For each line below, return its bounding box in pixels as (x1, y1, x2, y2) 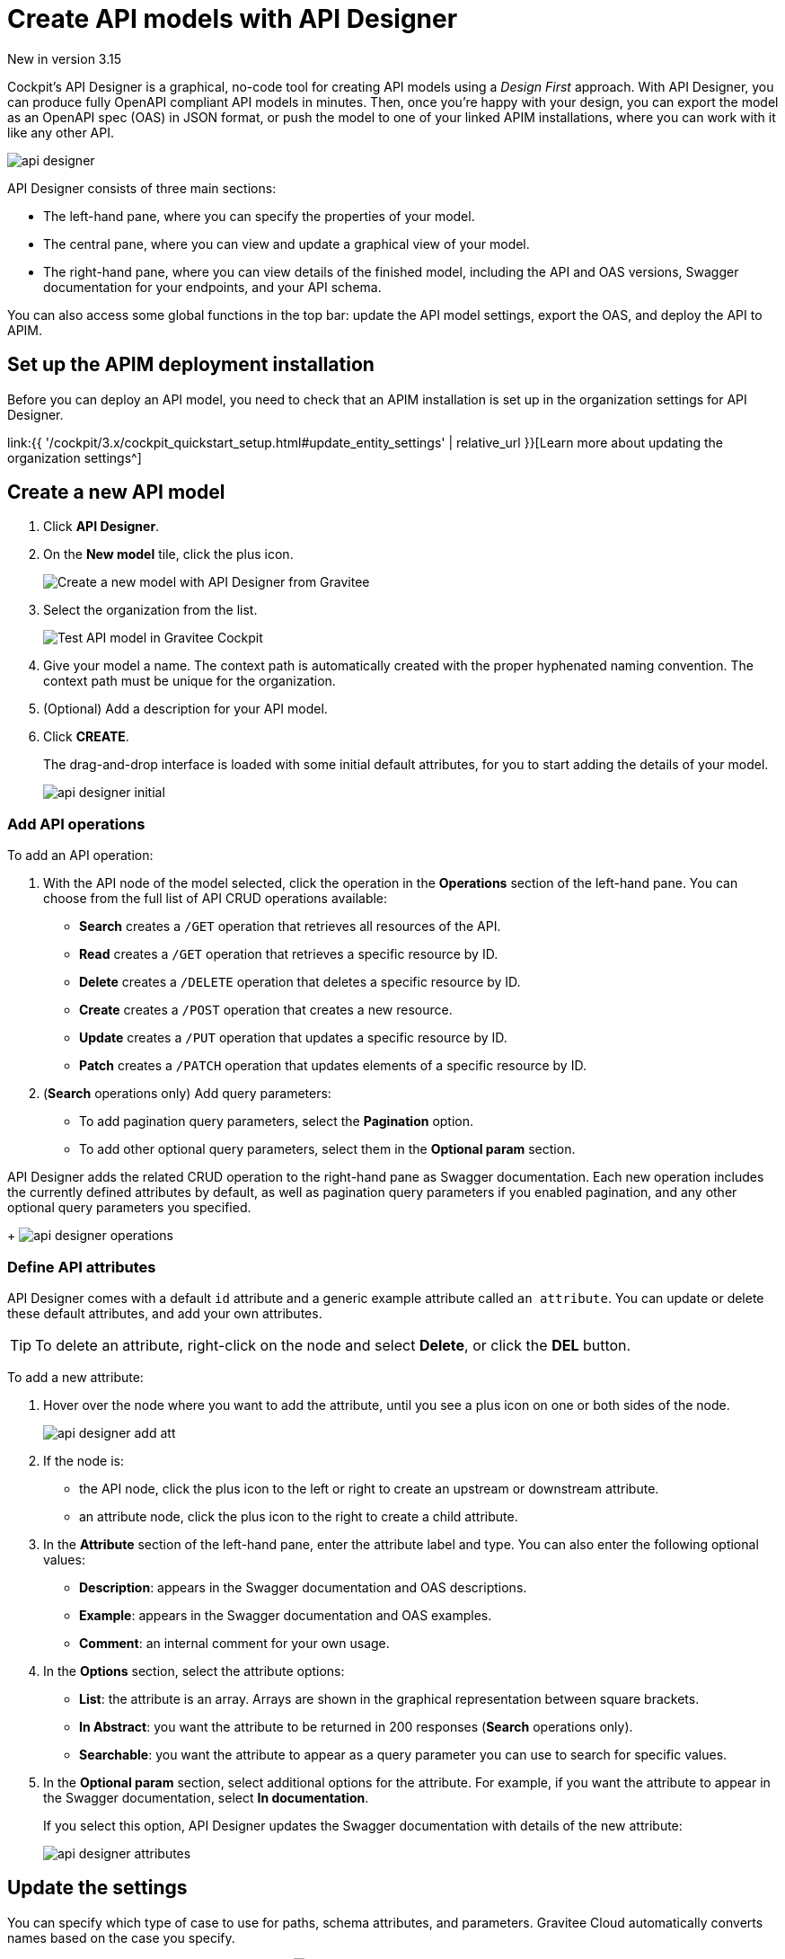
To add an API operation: (7, 847, 154, 864)
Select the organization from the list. (43, 602, 258, 618)
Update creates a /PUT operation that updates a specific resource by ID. (79, 1030, 507, 1046)
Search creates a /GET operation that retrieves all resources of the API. (79, 918, 501, 935)
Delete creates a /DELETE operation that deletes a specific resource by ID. (79, 974, 521, 990)
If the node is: (43, 1452, 124, 1468)
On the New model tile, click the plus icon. (43, 546, 294, 563)
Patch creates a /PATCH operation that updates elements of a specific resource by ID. (79, 1058, 587, 1074)
